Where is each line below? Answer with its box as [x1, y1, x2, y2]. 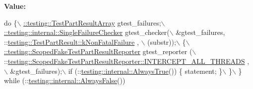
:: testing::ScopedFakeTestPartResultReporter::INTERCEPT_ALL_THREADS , [4, 56, 250, 66]
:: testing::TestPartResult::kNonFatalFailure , [4, 36, 139, 47]
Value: [4, 1, 26, 11]
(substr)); [147, 36, 176, 47]
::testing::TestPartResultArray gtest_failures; [23, 17, 161, 28]
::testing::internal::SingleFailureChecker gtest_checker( [4, 27, 170, 37]
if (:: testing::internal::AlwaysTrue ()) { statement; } [68, 65, 223, 76]
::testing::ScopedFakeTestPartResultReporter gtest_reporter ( [4, 46, 192, 57]
